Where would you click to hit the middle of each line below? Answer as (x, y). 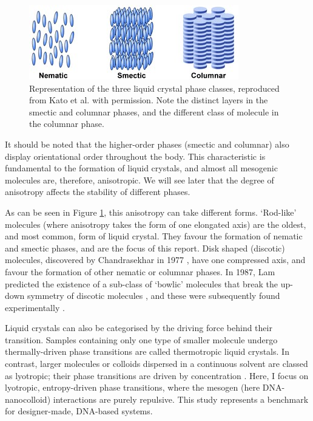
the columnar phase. (67, 124)
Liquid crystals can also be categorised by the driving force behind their (139, 328)
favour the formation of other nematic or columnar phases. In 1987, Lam (140, 271)
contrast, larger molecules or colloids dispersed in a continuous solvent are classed (156, 364)
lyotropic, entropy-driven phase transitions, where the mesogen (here (133, 387)
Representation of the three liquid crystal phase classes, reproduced (154, 88)
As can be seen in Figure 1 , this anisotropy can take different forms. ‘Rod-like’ (151, 212)
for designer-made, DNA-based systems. (79, 411)
